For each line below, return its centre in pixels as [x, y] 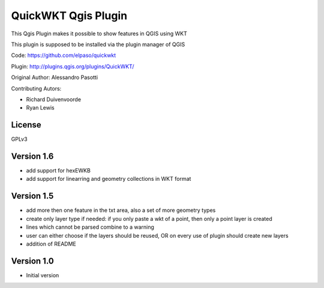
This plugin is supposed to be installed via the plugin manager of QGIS [98, 44]
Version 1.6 [32, 156]
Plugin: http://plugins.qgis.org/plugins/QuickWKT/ [73, 66]
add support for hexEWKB [58, 171]
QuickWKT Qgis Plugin [69, 16]
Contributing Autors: [36, 88]
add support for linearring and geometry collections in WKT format [109, 179]
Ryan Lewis [40, 108]
